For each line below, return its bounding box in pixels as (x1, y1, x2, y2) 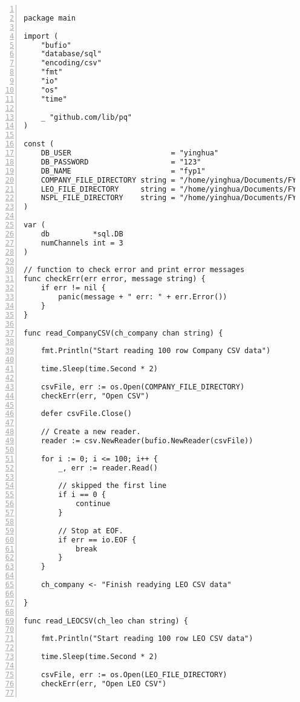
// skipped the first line (58, 481, 167, 490)
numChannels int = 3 (41, 238, 123, 247)
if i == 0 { (58, 490, 106, 499)
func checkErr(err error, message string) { (24, 275, 206, 284)
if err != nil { (41, 284, 106, 293)
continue (75, 499, 111, 509)
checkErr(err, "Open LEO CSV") (41, 679, 167, 688)
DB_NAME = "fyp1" (41, 166, 206, 175)
